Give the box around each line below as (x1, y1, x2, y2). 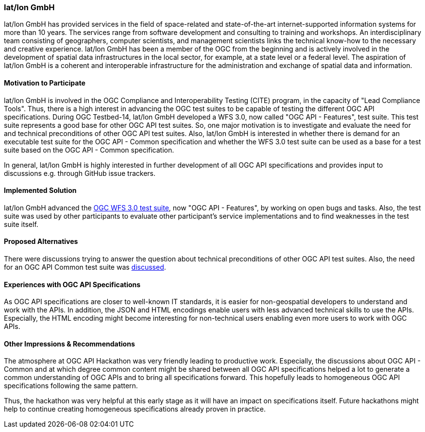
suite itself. (4, 220, 38, 228)
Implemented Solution (4, 186, 77, 195)
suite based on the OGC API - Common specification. (4, 145, 174, 154)
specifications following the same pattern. (4, 381, 138, 390)
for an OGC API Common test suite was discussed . (4, 263, 166, 272)
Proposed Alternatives (4, 237, 78, 246)
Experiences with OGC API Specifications (4, 280, 141, 289)
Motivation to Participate (4, 78, 85, 87)
